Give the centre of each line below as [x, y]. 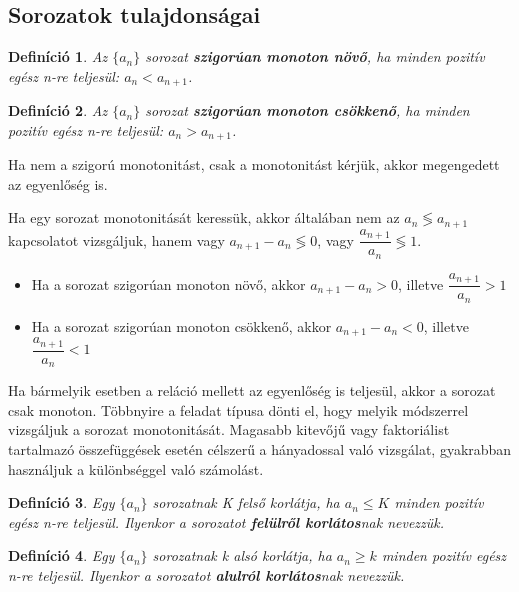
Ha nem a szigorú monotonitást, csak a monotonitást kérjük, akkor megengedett [254, 164]
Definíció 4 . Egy [61, 555]
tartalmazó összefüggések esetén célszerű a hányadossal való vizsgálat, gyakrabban [260, 448]
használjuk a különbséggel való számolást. [136, 468]
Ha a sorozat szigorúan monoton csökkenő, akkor [181, 325]
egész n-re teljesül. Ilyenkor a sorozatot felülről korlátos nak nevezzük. [226, 521]
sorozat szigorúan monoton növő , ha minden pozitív [315, 56]
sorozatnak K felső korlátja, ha [246, 502]
